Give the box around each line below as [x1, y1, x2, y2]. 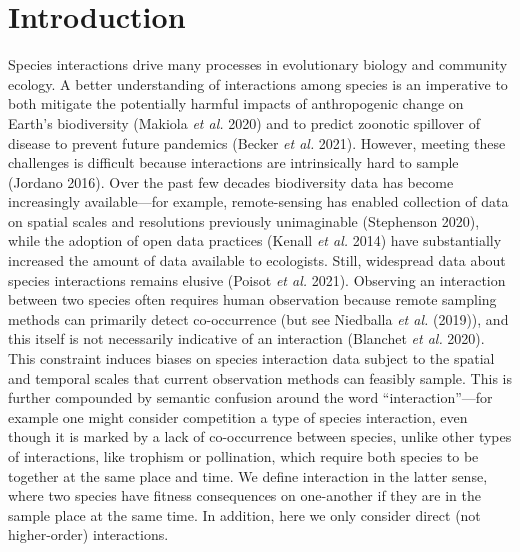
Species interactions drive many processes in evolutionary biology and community [8, 54, 508, 75]
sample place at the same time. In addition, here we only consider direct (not [8, 504, 481, 525]
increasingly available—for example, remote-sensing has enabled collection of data [8, 191, 509, 212]
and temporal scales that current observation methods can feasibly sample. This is [8, 367, 512, 388]
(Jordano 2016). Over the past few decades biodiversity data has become [8, 171, 454, 192]
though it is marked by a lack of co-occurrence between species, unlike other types [8, 426, 512, 447]
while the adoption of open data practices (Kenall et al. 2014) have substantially [8, 230, 502, 251]
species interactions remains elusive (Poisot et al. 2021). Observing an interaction [8, 269, 506, 290]
